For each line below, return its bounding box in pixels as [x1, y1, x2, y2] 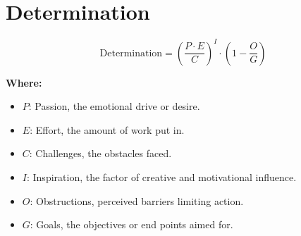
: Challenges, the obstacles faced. [29, 146, 172, 161]
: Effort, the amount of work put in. [30, 122, 185, 137]
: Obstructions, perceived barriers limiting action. [30, 193, 244, 208]
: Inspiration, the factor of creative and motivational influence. [26, 170, 297, 184]
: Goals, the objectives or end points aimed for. [30, 217, 233, 232]
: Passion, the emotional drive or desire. [28, 99, 200, 113]
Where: [6, 75, 42, 89]
